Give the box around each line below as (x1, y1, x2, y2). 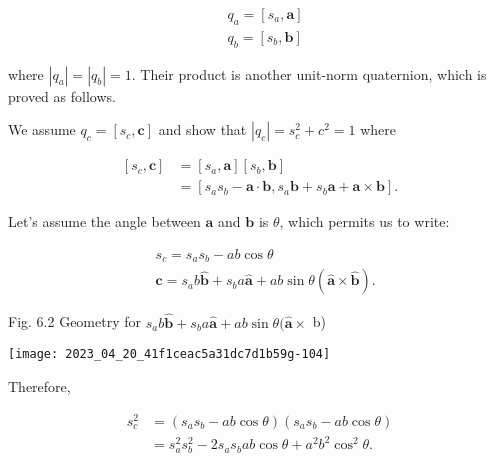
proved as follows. (8, 85, 116, 106)
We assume (8, 119, 76, 140)
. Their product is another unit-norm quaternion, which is (131, 63, 487, 84)
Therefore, (8, 375, 71, 396)
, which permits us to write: (279, 211, 450, 232)
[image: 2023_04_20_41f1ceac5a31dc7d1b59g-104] (8, 347, 331, 362)
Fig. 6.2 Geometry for (8, 311, 141, 332)
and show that (158, 119, 247, 140)
